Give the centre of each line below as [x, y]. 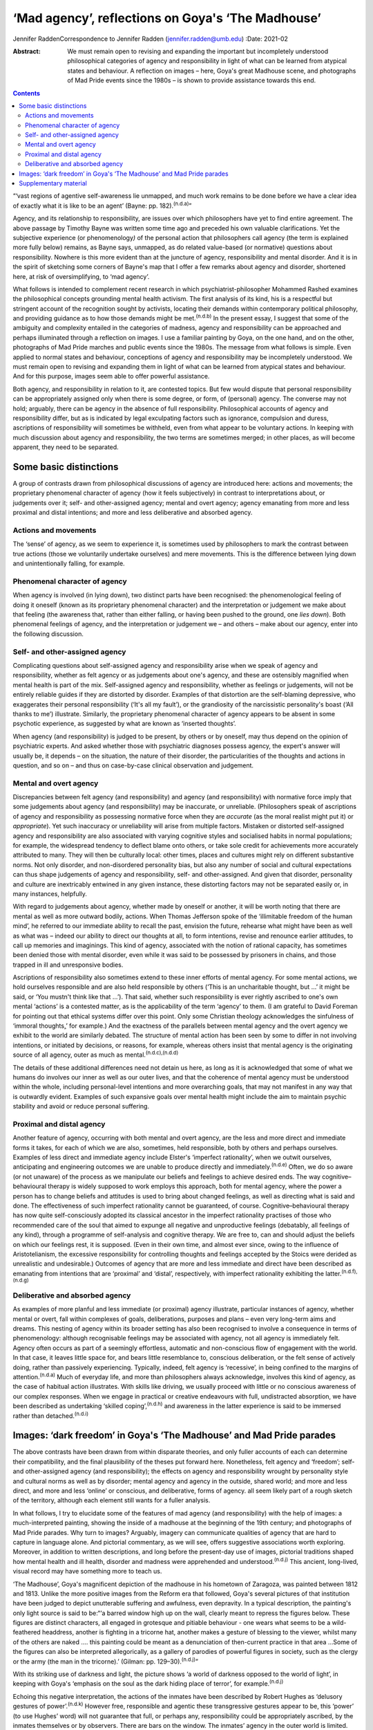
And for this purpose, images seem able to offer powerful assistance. [111, 376]
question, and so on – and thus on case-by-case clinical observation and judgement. [133, 765]
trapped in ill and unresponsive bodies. [68, 965]
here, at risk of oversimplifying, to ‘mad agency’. [81, 276]
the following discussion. [48, 634]
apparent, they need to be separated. [66, 447]
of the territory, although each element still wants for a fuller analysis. [112, 1500]
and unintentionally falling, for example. [69, 563]
